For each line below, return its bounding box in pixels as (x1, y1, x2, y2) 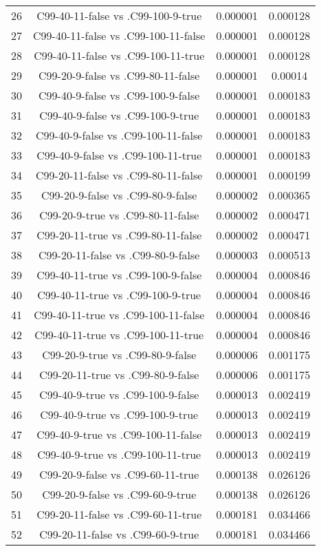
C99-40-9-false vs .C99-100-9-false (38, 87, 200, 103)
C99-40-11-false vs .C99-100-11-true (34, 47, 205, 63)
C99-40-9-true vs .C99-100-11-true (37, 446, 201, 462)
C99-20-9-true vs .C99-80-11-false (39, 207, 199, 223)
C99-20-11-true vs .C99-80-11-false (36, 227, 202, 243)
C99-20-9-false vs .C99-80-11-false (38, 67, 200, 83)
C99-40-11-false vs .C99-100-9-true (36, 8, 202, 23)
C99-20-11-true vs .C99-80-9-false (39, 367, 199, 382)
